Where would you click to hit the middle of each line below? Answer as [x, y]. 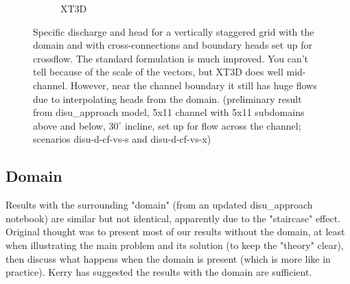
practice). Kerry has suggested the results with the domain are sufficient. [159, 272]
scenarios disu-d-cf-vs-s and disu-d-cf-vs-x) [122, 139]
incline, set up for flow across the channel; [213, 125]
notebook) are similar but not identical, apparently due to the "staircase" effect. [173, 218]
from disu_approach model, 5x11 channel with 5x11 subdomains [169, 112]
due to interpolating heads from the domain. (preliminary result [167, 98]
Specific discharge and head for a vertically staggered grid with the [174, 31]
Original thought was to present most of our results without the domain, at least [175, 232]
